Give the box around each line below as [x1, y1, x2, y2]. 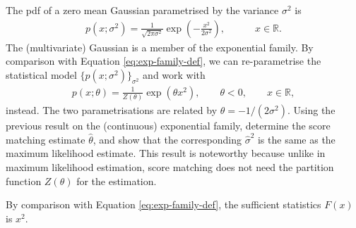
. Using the [287, 103, 336, 118]
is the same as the [257, 132, 336, 146]
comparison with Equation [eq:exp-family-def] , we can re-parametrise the [6, 53, 321, 68]
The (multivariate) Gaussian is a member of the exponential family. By [6, 39, 314, 54]
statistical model [6, 67, 77, 82]
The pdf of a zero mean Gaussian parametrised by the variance [6, 3, 279, 17]
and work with [143, 67, 206, 82]
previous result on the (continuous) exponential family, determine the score [6, 118, 331, 133]
